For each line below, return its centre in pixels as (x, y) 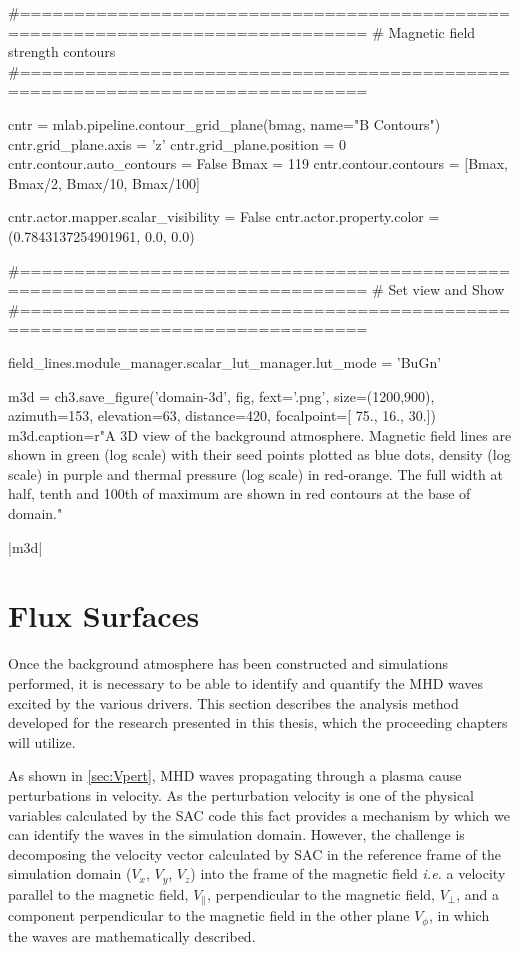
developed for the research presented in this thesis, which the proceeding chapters (258, 722)
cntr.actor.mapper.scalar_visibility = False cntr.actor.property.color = (224, 216)
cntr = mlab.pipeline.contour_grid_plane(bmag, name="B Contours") (224, 123)
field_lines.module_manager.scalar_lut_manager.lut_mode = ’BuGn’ (225, 361)
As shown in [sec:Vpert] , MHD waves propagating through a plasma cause (235, 775)
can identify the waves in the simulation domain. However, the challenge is (236, 834)
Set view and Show (446, 289)
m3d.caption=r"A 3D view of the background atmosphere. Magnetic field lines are (260, 434)
